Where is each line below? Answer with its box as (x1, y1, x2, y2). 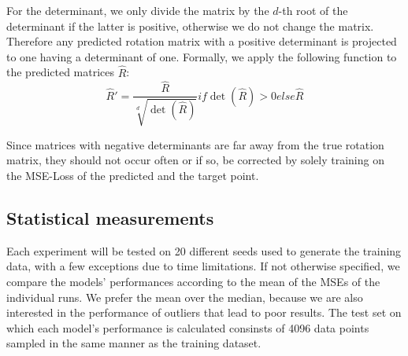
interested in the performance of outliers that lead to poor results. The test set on (6, 304, 402, 321)
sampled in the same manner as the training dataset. (6, 335, 261, 351)
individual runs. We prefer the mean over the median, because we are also (6, 288, 363, 305)
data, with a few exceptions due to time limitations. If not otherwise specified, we (6, 258, 400, 274)
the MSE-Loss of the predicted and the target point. (6, 167, 259, 184)
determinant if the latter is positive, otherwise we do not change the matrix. (6, 17, 374, 34)
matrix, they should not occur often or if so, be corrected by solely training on (6, 152, 384, 168)
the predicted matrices (6, 64, 115, 80)
